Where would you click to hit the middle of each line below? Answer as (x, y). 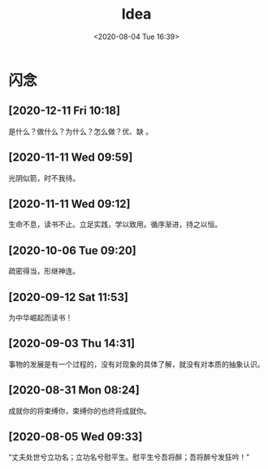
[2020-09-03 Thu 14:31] (72, 344)
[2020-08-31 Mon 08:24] (74, 390)
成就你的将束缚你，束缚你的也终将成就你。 (80, 411)
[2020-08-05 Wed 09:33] (76, 437)
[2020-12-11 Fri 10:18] (64, 111)
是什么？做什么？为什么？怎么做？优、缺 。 (80, 131)
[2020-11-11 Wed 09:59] (71, 158)
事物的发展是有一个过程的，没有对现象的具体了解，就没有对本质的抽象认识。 (136, 364)
